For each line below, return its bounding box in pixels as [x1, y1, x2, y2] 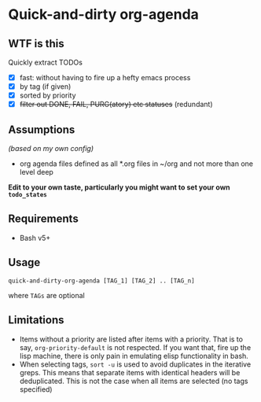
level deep [19, 168, 53, 177]
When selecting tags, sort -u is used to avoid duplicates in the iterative [19, 360, 252, 369]
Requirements [8, 212, 79, 226]
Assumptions [8, 123, 75, 136]
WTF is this [8, 37, 64, 50]
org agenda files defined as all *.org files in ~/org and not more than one [19, 159, 254, 168]
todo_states [8, 191, 47, 199]
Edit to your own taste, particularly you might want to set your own [8, 183, 230, 192]
